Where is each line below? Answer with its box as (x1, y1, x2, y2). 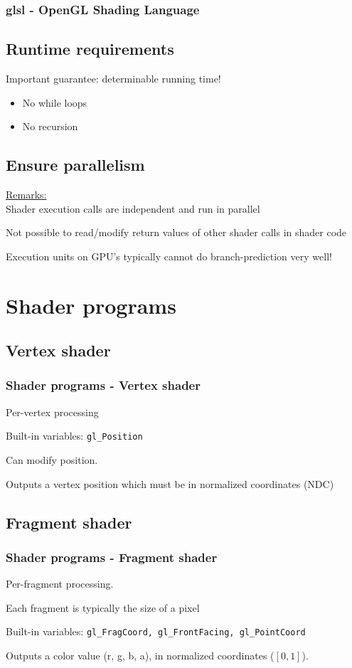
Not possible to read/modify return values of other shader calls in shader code (6, 225, 347, 240)
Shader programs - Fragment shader (6, 548, 218, 566)
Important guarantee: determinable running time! (6, 71, 221, 86)
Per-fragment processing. (6, 576, 114, 591)
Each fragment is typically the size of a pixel (6, 600, 200, 615)
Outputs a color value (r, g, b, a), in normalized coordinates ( (6, 648, 274, 663)
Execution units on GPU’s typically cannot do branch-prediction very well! (6, 248, 332, 263)
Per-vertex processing (6, 404, 99, 419)
